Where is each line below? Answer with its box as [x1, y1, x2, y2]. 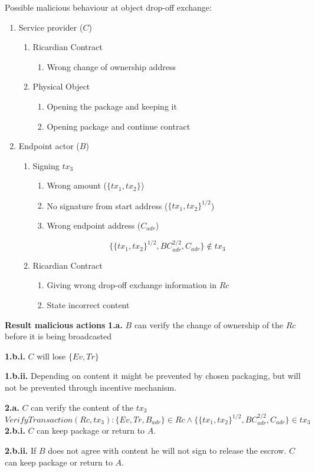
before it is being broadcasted [5, 330, 112, 342]
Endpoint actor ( [18, 140, 80, 152]
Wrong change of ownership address [47, 60, 176, 72]
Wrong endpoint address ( [47, 219, 141, 232]
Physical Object [32, 80, 90, 93]
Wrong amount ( [47, 179, 107, 192]
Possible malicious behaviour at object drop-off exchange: [5, 1, 212, 13]
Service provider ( [18, 21, 83, 33]
